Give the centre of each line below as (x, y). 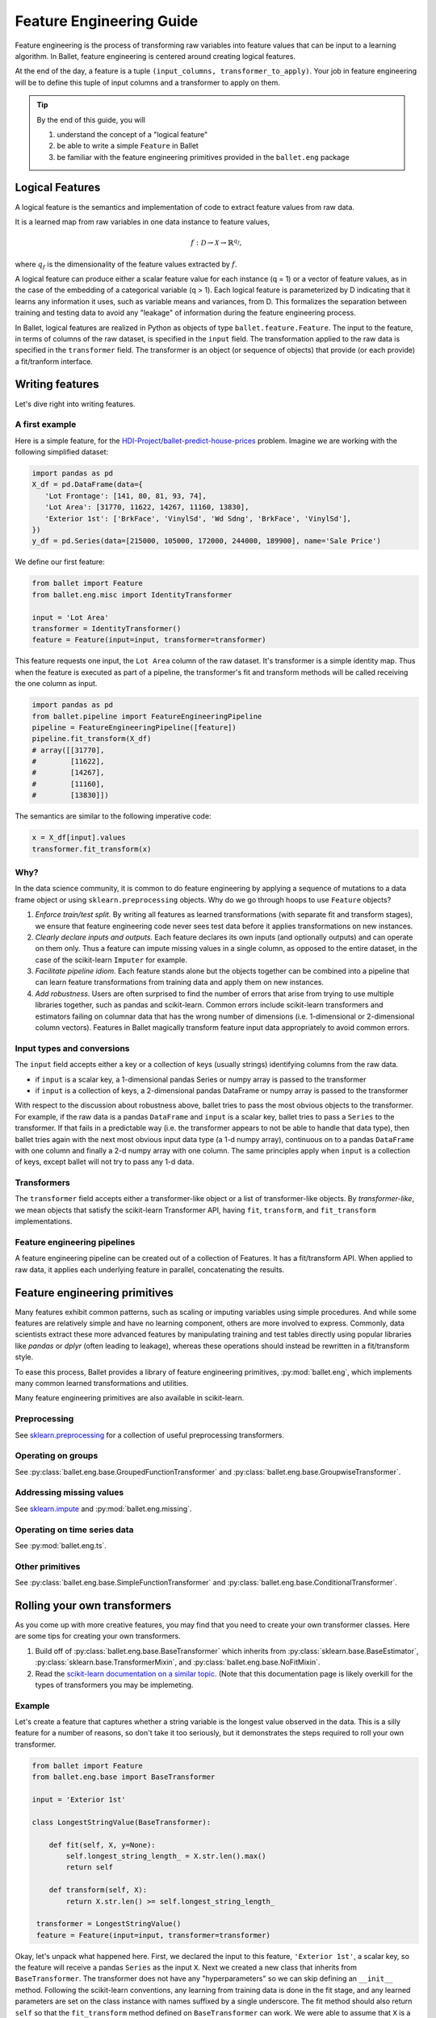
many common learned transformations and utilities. (102, 1383)
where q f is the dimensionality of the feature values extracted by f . (126, 265)
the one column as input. (56, 684)
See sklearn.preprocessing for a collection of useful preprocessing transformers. (149, 1435)
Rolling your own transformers (93, 1605)
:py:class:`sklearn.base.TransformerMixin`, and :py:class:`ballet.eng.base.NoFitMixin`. (178, 1662)
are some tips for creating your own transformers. (98, 1636)
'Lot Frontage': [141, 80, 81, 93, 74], (126, 496)
